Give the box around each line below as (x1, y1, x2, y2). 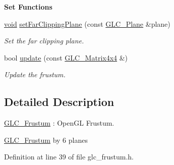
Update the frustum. (4, 69, 66, 80)
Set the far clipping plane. (4, 35, 84, 46)
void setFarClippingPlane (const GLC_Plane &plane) (4, 18, 170, 29)
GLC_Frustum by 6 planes (4, 134, 88, 145)
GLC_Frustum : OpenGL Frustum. (4, 118, 114, 128)
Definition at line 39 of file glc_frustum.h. (4, 151, 134, 162)
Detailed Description (4, 94, 114, 109)
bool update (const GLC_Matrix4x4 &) (4, 52, 128, 63)
